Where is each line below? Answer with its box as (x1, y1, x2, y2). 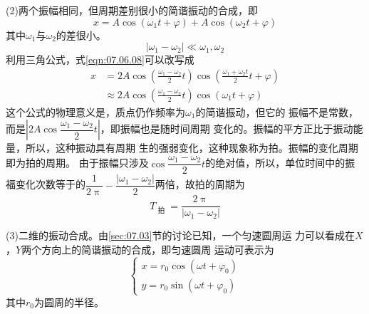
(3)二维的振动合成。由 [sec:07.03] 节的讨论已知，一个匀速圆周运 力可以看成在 (6, 228, 355, 243)
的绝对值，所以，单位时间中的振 (205, 155, 355, 170)
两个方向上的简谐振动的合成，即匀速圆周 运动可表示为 (21, 241, 274, 256)
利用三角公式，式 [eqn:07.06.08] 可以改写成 (6, 52, 194, 67)
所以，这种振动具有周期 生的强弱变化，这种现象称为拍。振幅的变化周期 (25, 140, 358, 155)
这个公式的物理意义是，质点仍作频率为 (6, 104, 185, 119)
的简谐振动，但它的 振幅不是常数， (195, 104, 359, 119)
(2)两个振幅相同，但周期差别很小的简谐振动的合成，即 (6, 3, 258, 17)
